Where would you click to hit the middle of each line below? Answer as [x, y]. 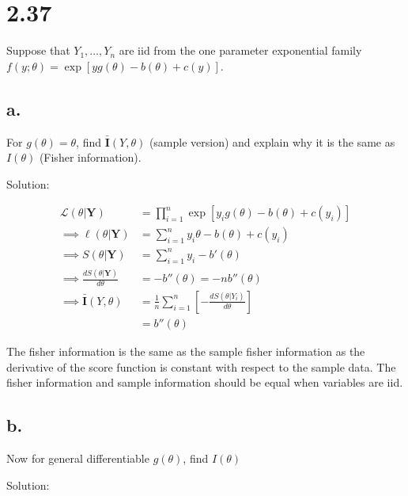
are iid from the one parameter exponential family [240, 50]
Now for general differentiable [78, 458]
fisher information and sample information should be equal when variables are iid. [205, 382]
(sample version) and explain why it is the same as [272, 141]
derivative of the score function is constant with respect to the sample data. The [201, 366]
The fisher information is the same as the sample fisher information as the [186, 351]
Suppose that [38, 50]
